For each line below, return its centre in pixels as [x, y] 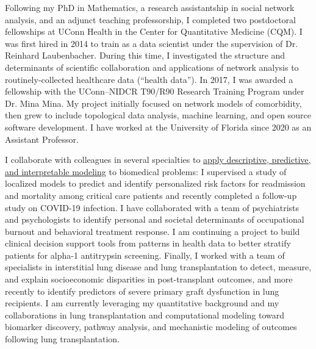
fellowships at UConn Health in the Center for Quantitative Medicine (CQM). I [154, 31]
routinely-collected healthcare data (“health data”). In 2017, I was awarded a [149, 79]
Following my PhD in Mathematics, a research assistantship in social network [150, 7]
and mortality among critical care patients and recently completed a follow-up [151, 195]
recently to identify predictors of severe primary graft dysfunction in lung [142, 291]
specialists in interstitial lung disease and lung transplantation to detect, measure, [158, 267]
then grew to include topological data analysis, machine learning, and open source [158, 115]
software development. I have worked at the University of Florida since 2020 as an [158, 127]
